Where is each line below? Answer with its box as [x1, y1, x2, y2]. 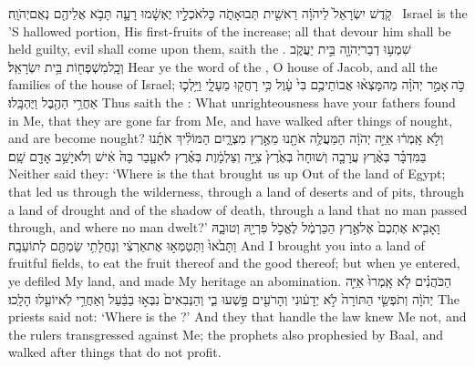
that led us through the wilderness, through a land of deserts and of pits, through [8, 181, 465, 200]
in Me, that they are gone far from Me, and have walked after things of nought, [8, 110, 453, 129]
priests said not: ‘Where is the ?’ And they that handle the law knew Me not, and [8, 307, 467, 326]
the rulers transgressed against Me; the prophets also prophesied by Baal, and [8, 324, 444, 343]
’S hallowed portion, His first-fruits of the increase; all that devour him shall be [8, 21, 451, 40]
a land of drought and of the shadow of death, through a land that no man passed [8, 199, 468, 219]
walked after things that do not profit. [8, 342, 222, 362]
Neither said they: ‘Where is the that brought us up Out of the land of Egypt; [8, 164, 446, 183]
